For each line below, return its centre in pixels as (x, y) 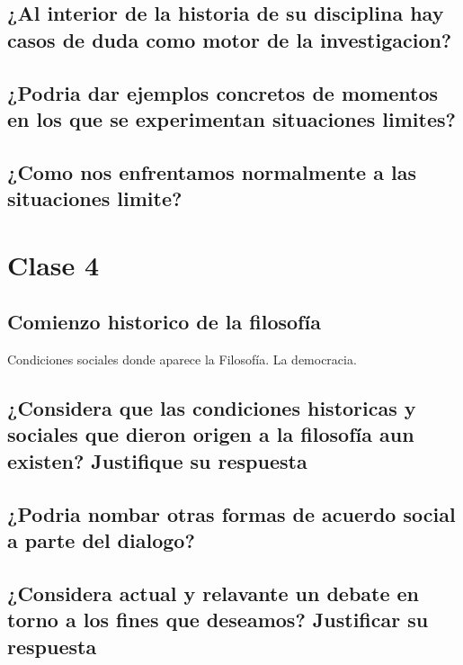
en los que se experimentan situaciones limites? (231, 118)
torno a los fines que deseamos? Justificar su (218, 620)
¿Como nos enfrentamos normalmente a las (212, 171)
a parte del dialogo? (101, 540)
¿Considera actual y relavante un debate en (214, 593)
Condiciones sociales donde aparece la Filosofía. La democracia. (182, 359)
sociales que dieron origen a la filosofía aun (211, 434)
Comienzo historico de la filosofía (164, 322)
